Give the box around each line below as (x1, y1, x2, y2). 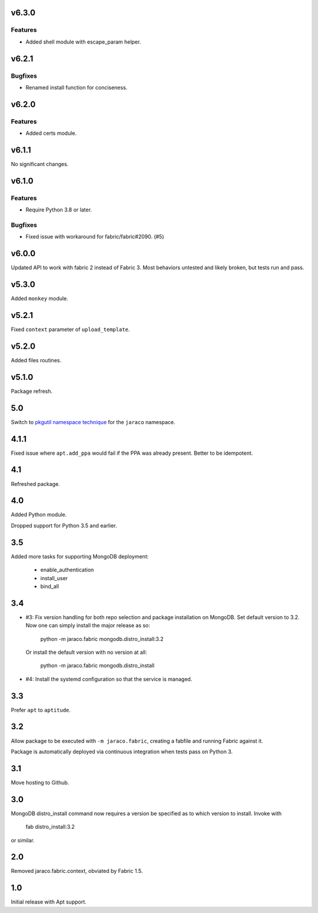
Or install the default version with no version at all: (25, 649, 147, 656)
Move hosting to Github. (11, 779, 69, 786)
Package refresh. (11, 388, 53, 395)
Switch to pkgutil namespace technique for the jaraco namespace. (11, 418, 176, 425)
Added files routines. (11, 356, 62, 363)
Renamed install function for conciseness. (25, 84, 128, 91)
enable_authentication (40, 566, 94, 574)
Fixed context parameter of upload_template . (11, 326, 130, 333)
